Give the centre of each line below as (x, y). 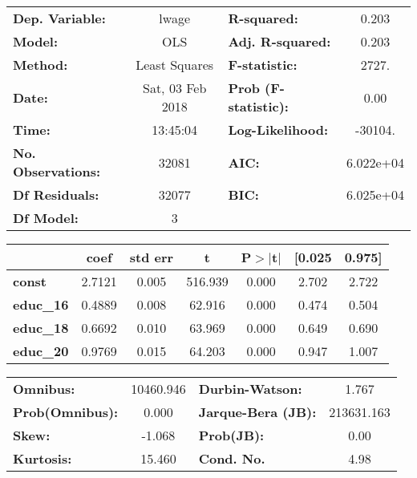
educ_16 (41, 304)
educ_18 (41, 328)
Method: (40, 65)
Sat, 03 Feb (174, 88)
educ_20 (41, 351)
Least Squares (175, 65)
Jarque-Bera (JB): (257, 412)
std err (152, 257)
